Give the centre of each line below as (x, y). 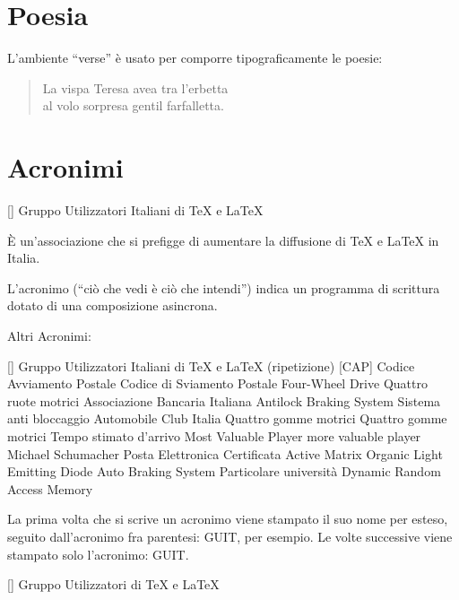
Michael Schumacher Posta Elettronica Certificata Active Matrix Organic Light (225, 453)
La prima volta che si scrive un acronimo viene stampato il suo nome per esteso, (228, 519)
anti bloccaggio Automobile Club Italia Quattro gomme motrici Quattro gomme (227, 418)
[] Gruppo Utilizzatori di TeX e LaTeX (113, 584)
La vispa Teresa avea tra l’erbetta (135, 87)
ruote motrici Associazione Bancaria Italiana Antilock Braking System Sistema (224, 400)
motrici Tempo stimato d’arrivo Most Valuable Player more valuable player (214, 435)
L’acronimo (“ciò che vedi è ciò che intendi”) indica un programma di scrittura (224, 287)
